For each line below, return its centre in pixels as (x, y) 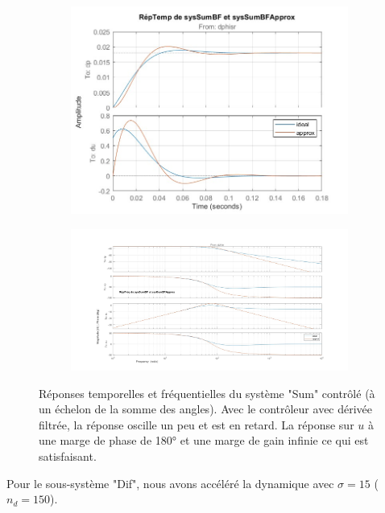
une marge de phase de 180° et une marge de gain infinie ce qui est (204, 440)
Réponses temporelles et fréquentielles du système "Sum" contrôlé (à (207, 393)
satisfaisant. (68, 456)
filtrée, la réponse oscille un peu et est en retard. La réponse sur (197, 424)
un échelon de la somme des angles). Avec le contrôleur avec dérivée (206, 409)
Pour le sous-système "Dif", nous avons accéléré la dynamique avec (170, 483)
